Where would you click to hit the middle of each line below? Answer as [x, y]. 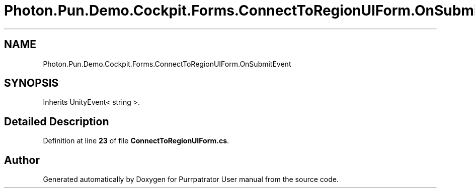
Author [22, 160]
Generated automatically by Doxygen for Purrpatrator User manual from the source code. [191, 179]
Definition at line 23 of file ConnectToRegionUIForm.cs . [136, 141]
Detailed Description [57, 121]
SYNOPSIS [31, 83]
